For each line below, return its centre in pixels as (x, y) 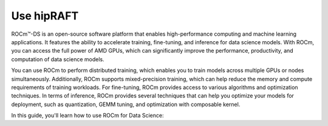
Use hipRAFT (45, 16)
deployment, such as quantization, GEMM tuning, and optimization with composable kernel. (126, 104)
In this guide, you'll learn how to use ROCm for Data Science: (87, 116)
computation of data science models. (58, 59)
